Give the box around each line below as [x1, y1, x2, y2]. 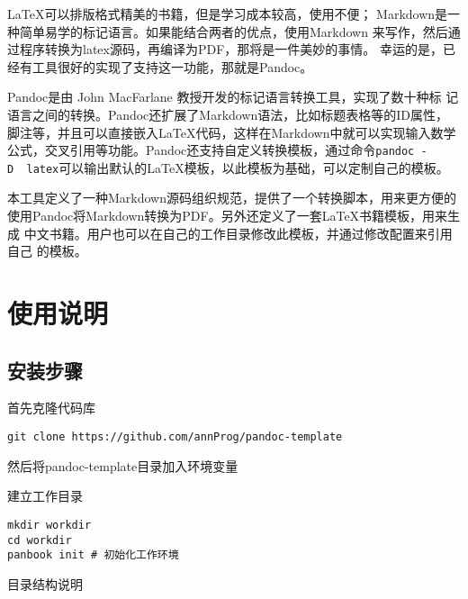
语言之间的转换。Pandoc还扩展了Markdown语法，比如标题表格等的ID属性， [7, 104, 449, 123]
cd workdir [7, 533, 72, 547]
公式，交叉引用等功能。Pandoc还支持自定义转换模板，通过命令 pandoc [7, 141, 415, 159]
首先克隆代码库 [7, 398, 95, 417]
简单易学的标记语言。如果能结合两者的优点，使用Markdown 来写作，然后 [19, 22, 448, 41]
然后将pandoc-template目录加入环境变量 [7, 456, 238, 475]
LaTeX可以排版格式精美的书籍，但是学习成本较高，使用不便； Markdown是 [7, 5, 448, 23]
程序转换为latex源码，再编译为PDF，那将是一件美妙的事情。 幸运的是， [19, 40, 443, 59]
